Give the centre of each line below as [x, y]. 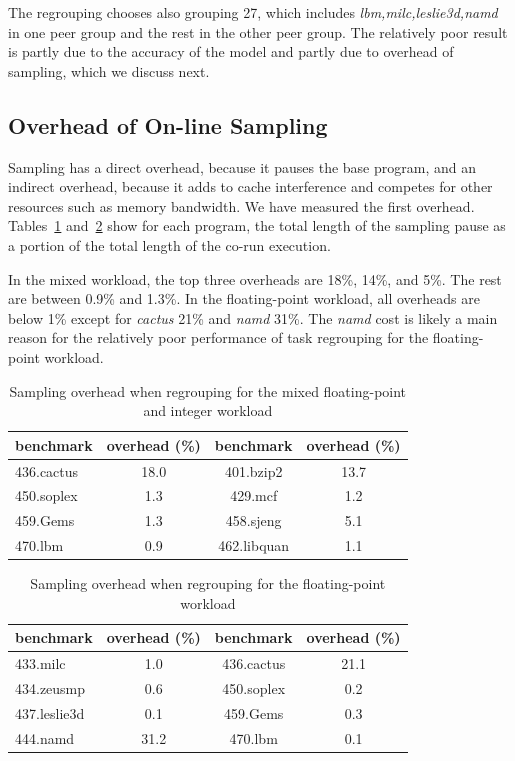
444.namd [45, 737]
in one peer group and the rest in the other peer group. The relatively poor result [258, 31]
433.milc [40, 663]
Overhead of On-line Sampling [168, 124]
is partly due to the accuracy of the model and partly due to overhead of [231, 51]
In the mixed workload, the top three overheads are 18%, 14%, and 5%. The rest [255, 278]
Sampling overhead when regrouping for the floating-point [208, 583]
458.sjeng [253, 520]
